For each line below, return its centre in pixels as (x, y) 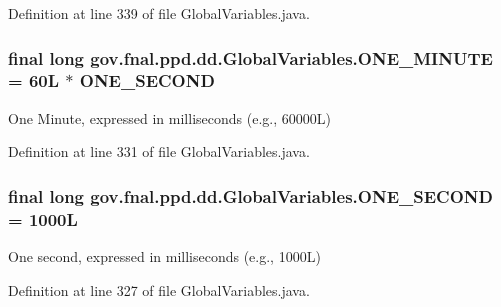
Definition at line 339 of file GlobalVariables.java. (159, 13)
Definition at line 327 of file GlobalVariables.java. (159, 289)
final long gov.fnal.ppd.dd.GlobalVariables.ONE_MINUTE (250, 57)
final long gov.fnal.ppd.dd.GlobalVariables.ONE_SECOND (250, 195)
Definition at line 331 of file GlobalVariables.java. (159, 151)
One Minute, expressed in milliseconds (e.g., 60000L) (169, 117)
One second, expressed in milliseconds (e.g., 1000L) (164, 256)
